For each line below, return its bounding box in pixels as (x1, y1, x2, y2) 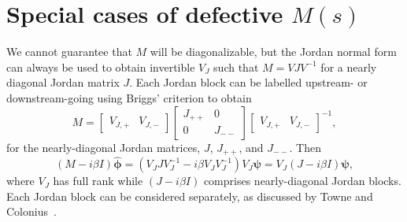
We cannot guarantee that (6, 43, 132, 60)
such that (213, 58, 259, 75)
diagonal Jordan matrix (6, 74, 120, 91)
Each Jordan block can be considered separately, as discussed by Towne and (6, 187, 373, 204)
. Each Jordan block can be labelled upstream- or (129, 74, 368, 91)
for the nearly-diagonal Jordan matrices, (6, 139, 201, 155)
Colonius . (6, 203, 57, 220)
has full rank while (53, 172, 143, 189)
